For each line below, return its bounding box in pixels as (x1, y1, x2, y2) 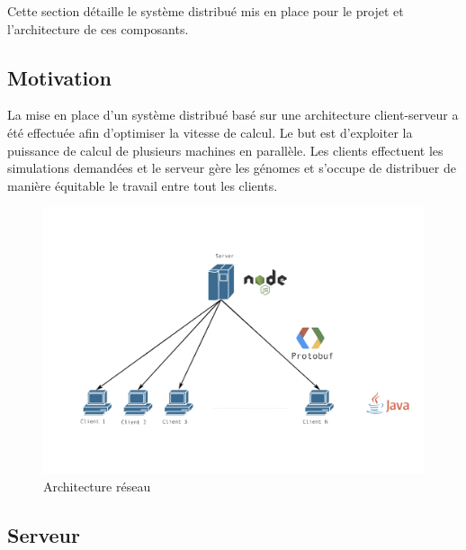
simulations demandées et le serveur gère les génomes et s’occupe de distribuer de (7, 158, 456, 177)
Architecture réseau (43, 477, 151, 495)
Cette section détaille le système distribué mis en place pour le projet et (7, 2, 404, 20)
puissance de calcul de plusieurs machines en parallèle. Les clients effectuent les (7, 140, 444, 159)
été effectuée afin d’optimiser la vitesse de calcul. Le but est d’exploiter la (7, 122, 413, 141)
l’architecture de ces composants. (7, 19, 189, 38)
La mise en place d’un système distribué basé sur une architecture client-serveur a (7, 105, 459, 124)
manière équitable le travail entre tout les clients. (7, 176, 278, 194)
